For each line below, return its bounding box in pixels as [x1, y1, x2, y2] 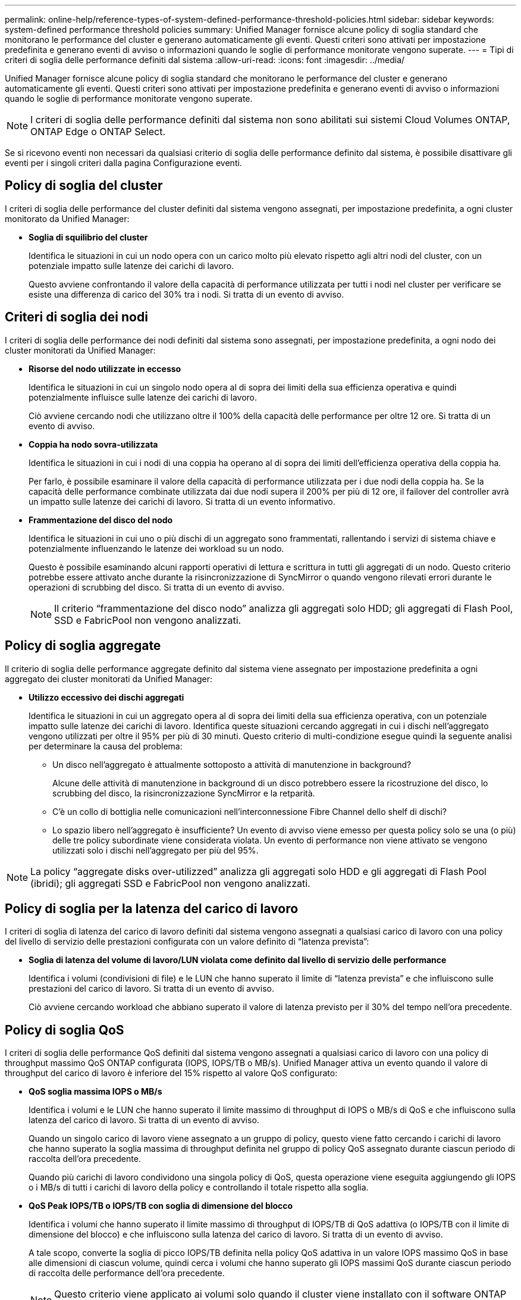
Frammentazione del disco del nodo [29, 514, 173, 525]
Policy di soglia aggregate [5, 638, 161, 654]
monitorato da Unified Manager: [5, 213, 130, 224]
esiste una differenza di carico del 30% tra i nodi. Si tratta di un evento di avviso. [29, 289, 344, 299]
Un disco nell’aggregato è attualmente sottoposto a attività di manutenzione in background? [52, 759, 412, 770]
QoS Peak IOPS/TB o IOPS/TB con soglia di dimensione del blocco [29, 1201, 293, 1211]
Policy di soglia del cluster [5, 178, 163, 193]
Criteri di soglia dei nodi [5, 310, 148, 325]
